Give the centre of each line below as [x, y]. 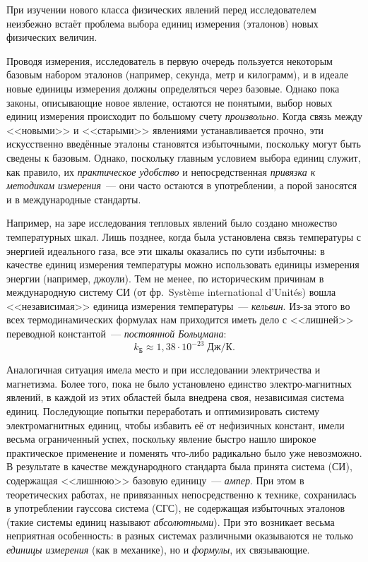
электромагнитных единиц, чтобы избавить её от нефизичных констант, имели [176, 425]
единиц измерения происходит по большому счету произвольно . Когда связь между [184, 116]
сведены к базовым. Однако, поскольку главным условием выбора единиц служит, [184, 157]
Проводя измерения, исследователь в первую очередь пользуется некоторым [170, 60]
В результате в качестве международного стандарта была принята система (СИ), [179, 466]
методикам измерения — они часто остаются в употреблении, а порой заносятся [182, 185]
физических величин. [52, 37]
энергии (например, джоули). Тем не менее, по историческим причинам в [165, 278]
